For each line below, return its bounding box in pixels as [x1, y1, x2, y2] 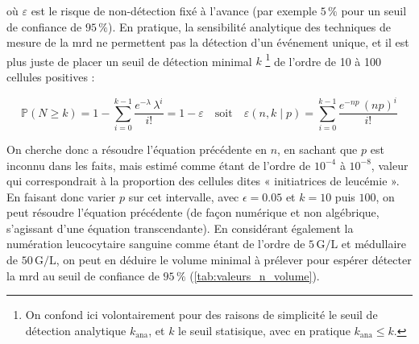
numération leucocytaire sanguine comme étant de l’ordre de [6, 235, 305, 252]
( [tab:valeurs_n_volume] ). [189, 267, 320, 284]
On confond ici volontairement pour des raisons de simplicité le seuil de [25, 306, 378, 323]
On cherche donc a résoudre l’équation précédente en [6, 140, 267, 157]
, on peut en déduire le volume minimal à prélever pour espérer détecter [56, 251, 412, 268]
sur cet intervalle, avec [128, 188, 239, 205]
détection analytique [25, 321, 127, 338]
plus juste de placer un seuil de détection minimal [6, 52, 252, 69]
